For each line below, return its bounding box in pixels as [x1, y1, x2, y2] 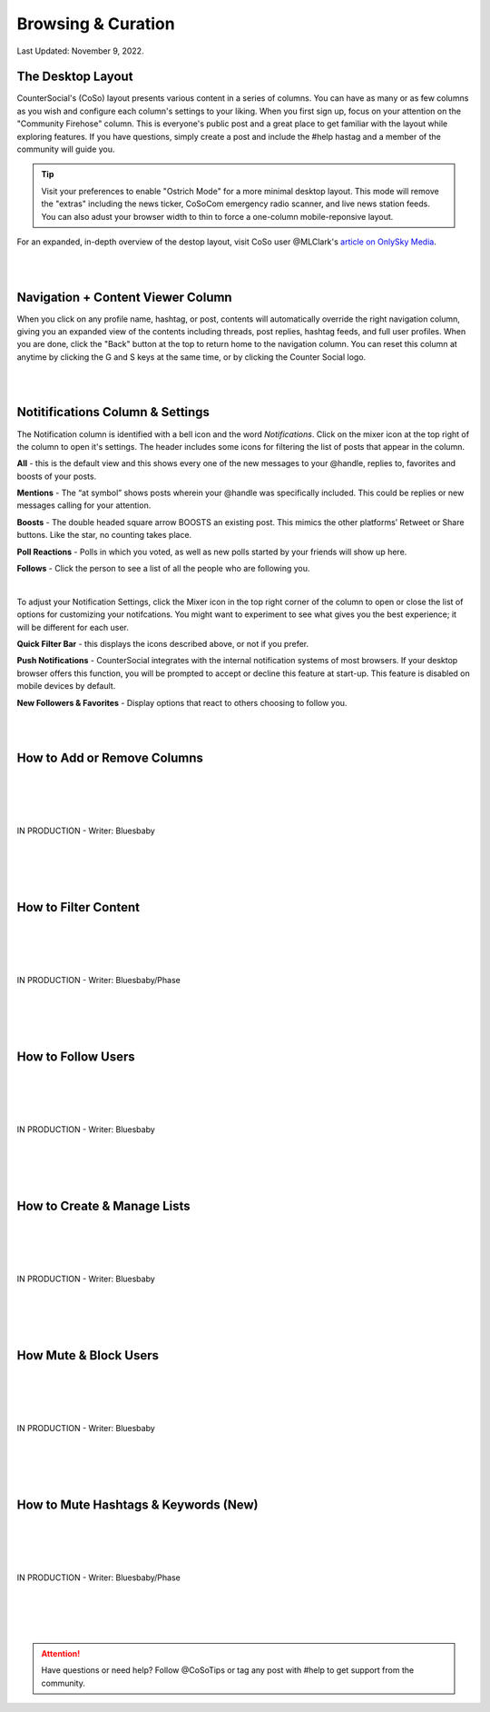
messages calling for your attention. [16, 500, 152, 511]
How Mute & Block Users [16, 1348, 159, 1363]
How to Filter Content [16, 900, 141, 915]
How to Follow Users [16, 1050, 135, 1065]
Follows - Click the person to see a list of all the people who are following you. [16, 563, 310, 574]
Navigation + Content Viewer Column [16, 289, 232, 304]
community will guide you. [16, 144, 115, 154]
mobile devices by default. [16, 681, 116, 692]
